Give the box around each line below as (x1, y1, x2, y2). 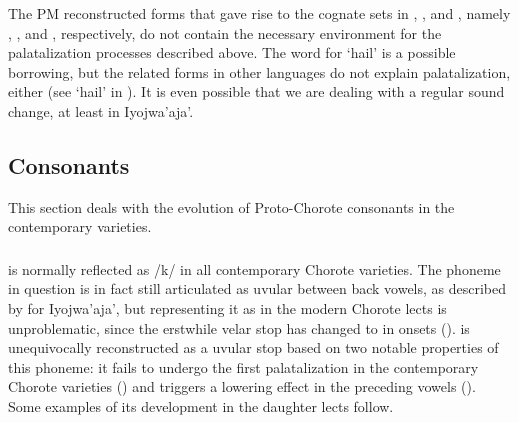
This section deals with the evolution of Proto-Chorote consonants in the (8, 196, 455, 217)
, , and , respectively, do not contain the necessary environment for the (8, 22, 442, 43)
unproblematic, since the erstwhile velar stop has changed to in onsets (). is (8, 317, 470, 338)
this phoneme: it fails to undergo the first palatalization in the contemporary (8, 356, 479, 377)
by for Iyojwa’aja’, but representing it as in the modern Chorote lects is (8, 298, 447, 319)
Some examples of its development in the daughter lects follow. (8, 396, 394, 417)
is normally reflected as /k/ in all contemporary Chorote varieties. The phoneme (8, 258, 501, 279)
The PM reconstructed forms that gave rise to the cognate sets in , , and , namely (8, 3, 511, 23)
